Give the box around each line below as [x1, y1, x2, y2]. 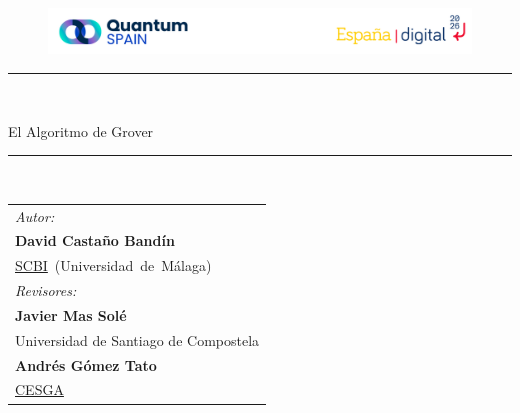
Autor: [15, 205, 55, 226]
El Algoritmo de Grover [8, 120, 154, 141]
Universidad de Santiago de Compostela [15, 329, 260, 350]
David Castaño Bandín [15, 230, 175, 251]
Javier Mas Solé [15, 304, 127, 325]
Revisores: [15, 280, 77, 301]
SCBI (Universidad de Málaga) [15, 255, 212, 276]
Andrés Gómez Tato [15, 354, 157, 375]
